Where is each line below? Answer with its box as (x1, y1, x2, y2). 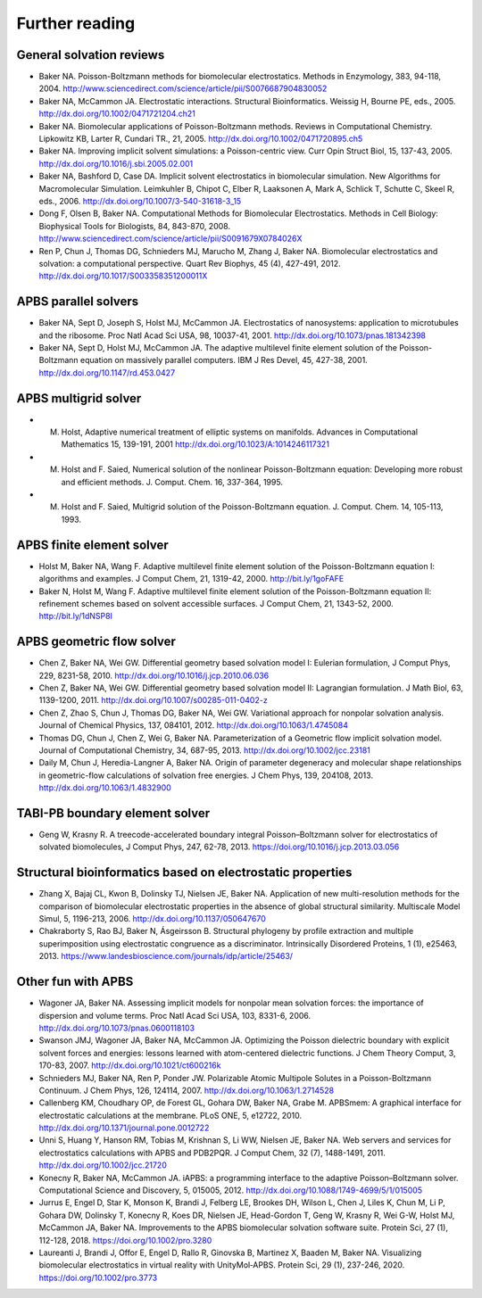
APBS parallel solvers (16, 294, 139, 310)
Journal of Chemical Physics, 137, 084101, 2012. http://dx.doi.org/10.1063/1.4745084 (38, 720, 348, 731)
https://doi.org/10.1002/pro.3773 (38, 1272, 158, 1283)
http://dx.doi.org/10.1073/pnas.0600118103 (38, 1022, 195, 1033)
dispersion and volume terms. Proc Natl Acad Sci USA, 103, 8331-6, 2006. (38, 1010, 312, 1021)
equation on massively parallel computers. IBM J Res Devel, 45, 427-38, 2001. (80, 355, 368, 366)
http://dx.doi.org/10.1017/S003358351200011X (38, 270, 208, 281)
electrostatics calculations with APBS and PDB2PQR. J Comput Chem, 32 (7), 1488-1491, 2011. (38, 1147, 386, 1158)
